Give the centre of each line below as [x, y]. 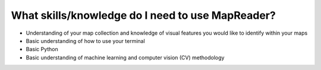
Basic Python [42, 49]
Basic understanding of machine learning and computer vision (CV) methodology [125, 57]
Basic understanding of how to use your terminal [85, 41]
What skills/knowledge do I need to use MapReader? [143, 15]
